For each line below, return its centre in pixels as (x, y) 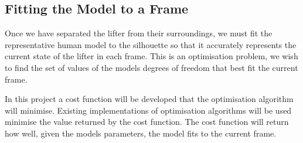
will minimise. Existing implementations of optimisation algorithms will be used (148, 110)
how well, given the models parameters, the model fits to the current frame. (141, 133)
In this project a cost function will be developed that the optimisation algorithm (149, 99)
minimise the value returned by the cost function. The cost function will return (147, 122)
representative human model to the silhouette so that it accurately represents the (151, 44)
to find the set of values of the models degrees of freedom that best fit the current (151, 67)
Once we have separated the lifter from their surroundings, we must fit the (139, 33)
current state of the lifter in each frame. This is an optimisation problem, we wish (151, 56)
